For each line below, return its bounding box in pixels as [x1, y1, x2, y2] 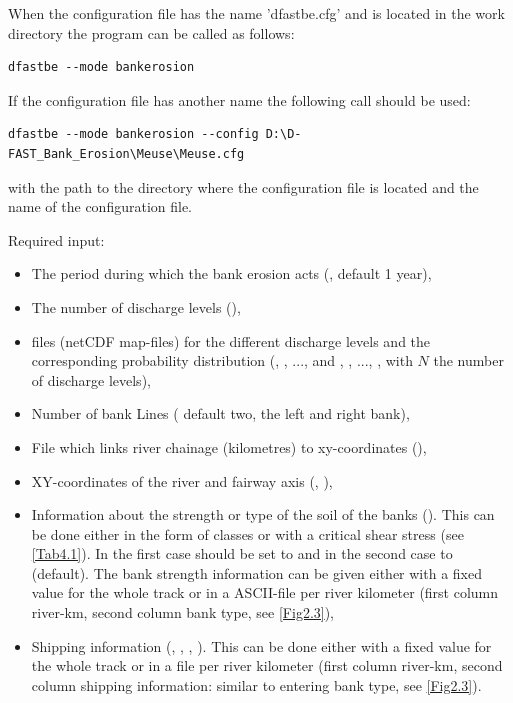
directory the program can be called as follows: [8, 22, 295, 43]
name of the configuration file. [8, 196, 193, 217]
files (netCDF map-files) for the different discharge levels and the [31, 330, 431, 351]
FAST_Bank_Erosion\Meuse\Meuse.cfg [8, 146, 245, 161]
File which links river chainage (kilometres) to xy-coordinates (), [31, 436, 427, 457]
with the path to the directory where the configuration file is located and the [8, 176, 479, 197]
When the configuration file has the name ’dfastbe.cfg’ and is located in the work [8, 3, 505, 23]
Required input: [8, 229, 105, 250]
